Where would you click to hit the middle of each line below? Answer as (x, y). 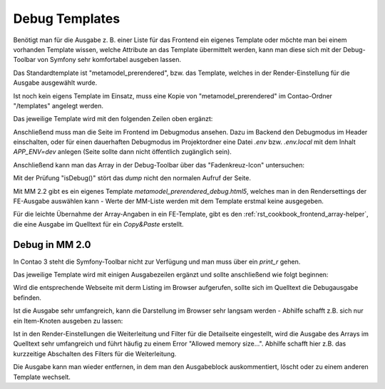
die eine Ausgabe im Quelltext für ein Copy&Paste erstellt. (99, 224)
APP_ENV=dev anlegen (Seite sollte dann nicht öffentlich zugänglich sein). (122, 152)
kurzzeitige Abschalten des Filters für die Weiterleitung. (95, 353)
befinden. (27, 297)
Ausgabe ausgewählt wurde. (55, 83)
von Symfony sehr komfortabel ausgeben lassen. (109, 60)
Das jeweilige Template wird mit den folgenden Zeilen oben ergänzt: (113, 119)
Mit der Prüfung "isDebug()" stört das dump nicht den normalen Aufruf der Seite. (132, 178)
